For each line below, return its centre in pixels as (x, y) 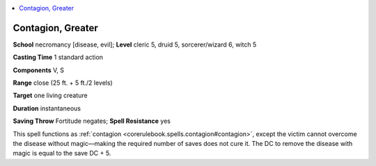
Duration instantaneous (47, 108)
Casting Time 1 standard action (58, 57)
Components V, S (38, 70)
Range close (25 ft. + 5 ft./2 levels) (63, 83)
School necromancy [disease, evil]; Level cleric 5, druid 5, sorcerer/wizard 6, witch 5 (135, 44)
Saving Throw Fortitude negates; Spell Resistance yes (92, 121)
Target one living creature (50, 96)
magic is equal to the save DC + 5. (62, 153)
